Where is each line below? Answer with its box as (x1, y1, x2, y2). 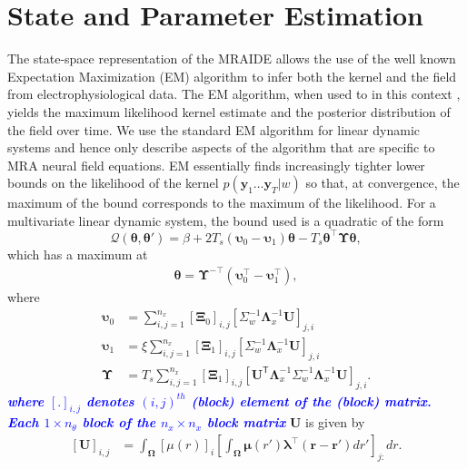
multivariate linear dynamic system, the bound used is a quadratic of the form (7, 210, 444, 230)
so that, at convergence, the (305, 173, 460, 192)
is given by (305, 413, 365, 432)
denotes (85, 391, 134, 410)
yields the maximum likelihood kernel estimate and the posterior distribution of (7, 102, 451, 121)
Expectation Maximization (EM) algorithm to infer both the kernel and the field (7, 66, 457, 85)
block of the (82, 413, 156, 432)
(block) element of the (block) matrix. (191, 391, 432, 410)
